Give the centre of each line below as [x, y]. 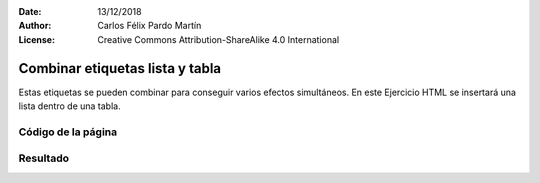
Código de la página [68, 132]
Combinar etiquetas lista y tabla [120, 68]
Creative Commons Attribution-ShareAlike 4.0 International [218, 39]
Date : [30, 11]
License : [36, 39]
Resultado [44, 158]
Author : [35, 26]
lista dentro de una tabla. [69, 106]
